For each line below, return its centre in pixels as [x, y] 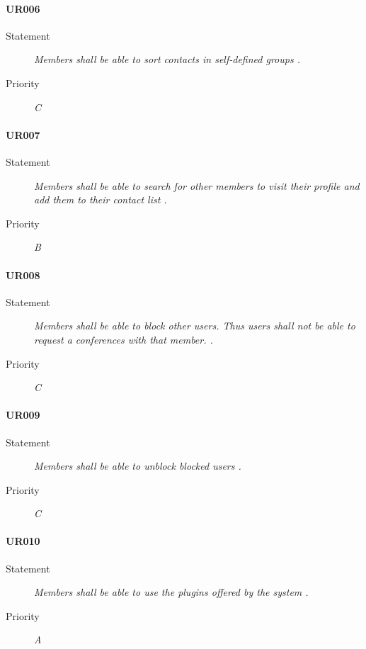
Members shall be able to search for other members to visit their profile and [197, 185]
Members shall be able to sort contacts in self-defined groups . [167, 59]
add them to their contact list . [101, 199]
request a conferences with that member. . [124, 339]
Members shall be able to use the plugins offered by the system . [171, 592]
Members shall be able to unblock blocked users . [138, 466]
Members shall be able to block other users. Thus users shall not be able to [195, 326]
